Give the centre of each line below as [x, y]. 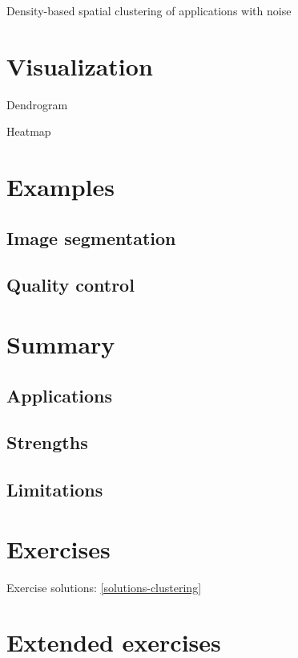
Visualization [80, 65]
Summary [61, 344]
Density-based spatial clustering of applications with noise [149, 10]
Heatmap [29, 131]
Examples [60, 187]
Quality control [70, 285]
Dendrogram [37, 104]
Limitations [55, 490]
